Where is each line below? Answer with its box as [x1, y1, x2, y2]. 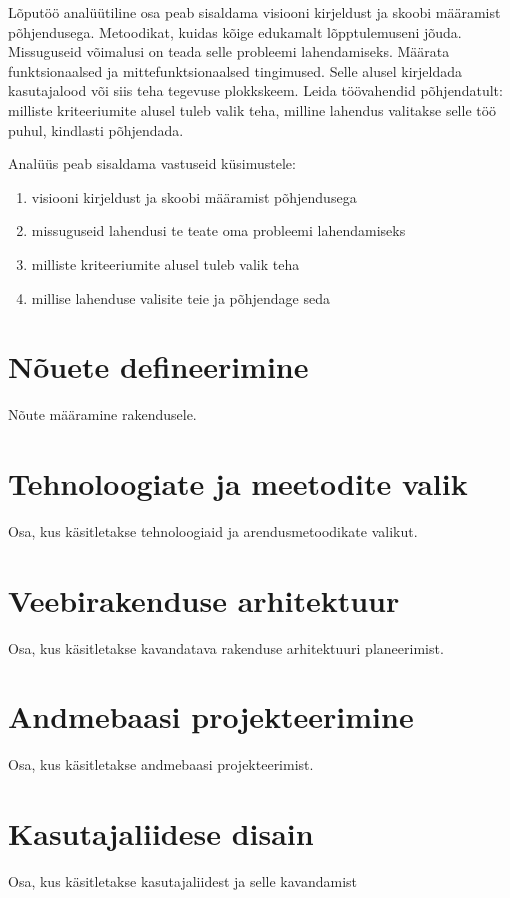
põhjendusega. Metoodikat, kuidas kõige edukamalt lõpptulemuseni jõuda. [8, 21, 462, 42]
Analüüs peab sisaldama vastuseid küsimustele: [8, 153, 296, 174]
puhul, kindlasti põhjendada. [8, 119, 184, 140]
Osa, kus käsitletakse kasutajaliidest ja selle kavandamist [8, 871, 358, 892]
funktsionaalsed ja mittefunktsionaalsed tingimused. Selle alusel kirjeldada [8, 60, 463, 81]
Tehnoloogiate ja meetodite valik [8, 463, 468, 504]
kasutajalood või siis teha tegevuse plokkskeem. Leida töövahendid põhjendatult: [8, 80, 503, 101]
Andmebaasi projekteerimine [8, 696, 414, 737]
